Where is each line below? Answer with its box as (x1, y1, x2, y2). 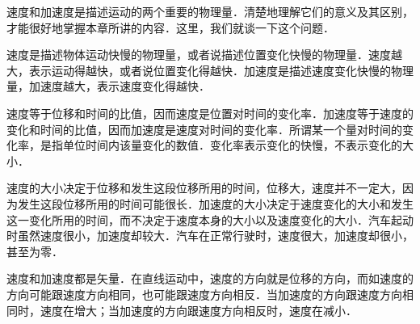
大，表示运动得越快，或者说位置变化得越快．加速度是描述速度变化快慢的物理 (6, 61, 414, 78)
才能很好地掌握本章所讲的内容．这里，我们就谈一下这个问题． (6, 19, 334, 36)
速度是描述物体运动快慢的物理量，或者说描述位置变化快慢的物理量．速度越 (6, 46, 402, 63)
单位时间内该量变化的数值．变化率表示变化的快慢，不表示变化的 (62, 137, 402, 154)
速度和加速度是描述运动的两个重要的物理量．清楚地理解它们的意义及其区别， (6, 3, 414, 19)
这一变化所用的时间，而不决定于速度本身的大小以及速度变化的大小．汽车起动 (6, 211, 414, 228)
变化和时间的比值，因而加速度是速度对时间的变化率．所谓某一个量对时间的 (6, 120, 402, 137)
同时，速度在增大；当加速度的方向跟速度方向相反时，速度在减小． (6, 301, 357, 318)
